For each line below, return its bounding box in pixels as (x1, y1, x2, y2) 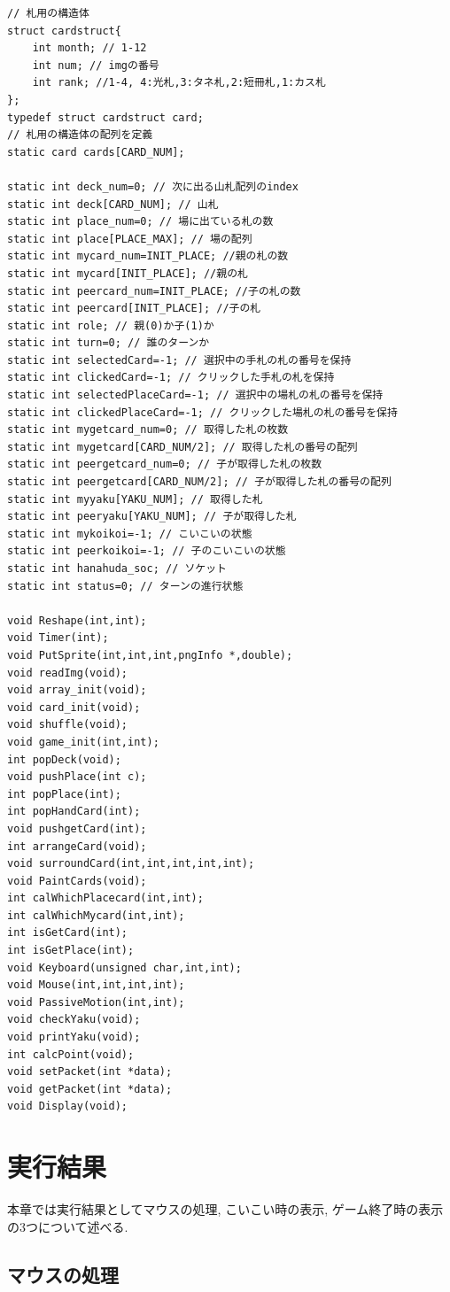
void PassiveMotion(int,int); (7, 995, 185, 1009)
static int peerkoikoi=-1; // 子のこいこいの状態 (7, 545, 286, 558)
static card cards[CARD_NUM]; (7, 145, 185, 159)
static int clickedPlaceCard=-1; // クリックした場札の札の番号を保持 (7, 406, 398, 419)
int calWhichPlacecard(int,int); (7, 892, 204, 905)
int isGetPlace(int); (7, 944, 135, 957)
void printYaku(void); (7, 1031, 141, 1044)
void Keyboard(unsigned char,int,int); (7, 961, 242, 974)
